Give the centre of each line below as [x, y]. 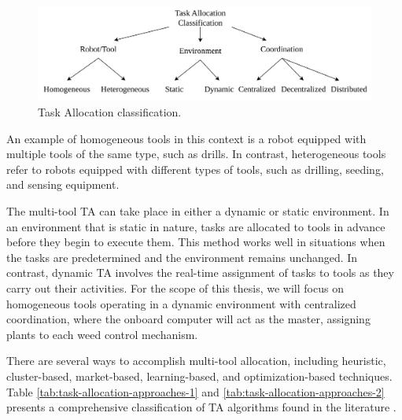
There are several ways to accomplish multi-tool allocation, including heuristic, [196, 361]
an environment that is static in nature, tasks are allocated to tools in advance [196, 226]
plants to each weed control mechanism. [102, 334]
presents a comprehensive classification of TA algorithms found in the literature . [201, 407]
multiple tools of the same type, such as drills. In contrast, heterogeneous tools [196, 154]
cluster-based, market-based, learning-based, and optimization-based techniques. [199, 376]
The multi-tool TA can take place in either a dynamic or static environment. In [198, 211]
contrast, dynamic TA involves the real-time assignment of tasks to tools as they [200, 273]
